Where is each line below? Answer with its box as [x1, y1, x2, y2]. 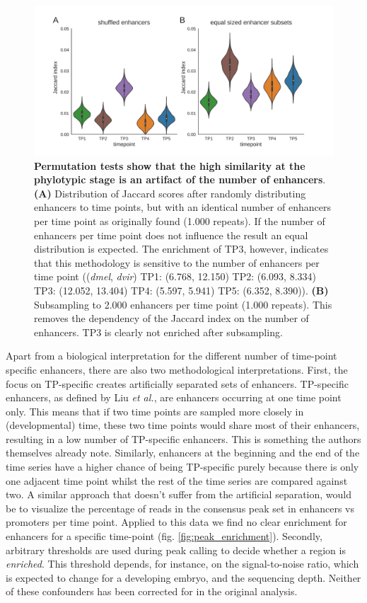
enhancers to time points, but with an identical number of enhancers [34, 200, 331, 214]
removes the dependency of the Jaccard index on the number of [34, 311, 309, 326]
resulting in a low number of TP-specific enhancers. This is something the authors [6, 431, 361, 446]
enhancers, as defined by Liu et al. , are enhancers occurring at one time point [6, 390, 342, 405]
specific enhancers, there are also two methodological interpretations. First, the [6, 362, 348, 377]
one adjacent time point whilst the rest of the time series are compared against [6, 473, 348, 488]
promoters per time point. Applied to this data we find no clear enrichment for [6, 515, 347, 529]
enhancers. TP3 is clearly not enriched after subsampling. [34, 324, 283, 339]
